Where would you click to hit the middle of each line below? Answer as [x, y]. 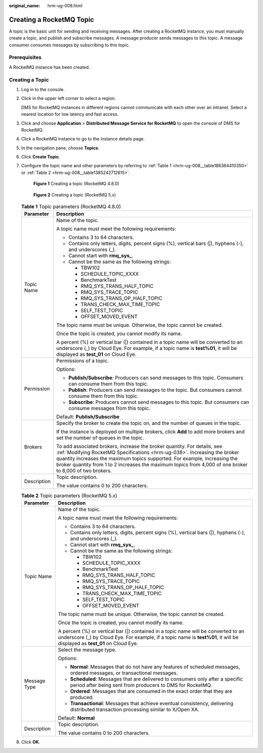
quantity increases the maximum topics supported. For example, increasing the [147, 459]
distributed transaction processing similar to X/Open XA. [135, 709]
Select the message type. [87, 650]
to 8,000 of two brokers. [84, 471]
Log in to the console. [43, 89]
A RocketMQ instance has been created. [49, 67]
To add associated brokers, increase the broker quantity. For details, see [139, 446]
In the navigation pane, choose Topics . [60, 148]
